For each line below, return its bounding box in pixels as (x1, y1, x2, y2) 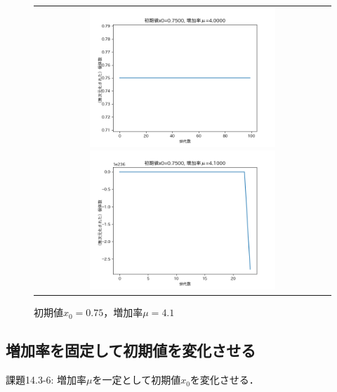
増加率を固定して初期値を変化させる (6, 339, 256, 361)
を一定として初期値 (92, 372, 181, 387)
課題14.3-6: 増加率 (6, 372, 87, 387)
